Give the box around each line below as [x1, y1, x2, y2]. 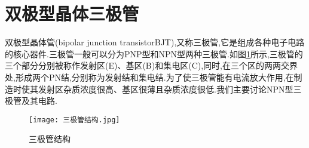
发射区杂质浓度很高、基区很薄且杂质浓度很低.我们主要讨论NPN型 [38, 82, 293, 95]
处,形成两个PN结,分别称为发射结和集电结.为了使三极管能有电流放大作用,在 [5, 70, 294, 83]
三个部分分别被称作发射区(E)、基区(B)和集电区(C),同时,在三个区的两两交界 [5, 59, 298, 72]
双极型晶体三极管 [5, 1, 139, 26]
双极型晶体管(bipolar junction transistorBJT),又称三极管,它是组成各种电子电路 [5, 36, 305, 48]
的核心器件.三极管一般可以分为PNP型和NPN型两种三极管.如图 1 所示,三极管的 [5, 47, 303, 60]
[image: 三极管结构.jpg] [29, 115, 120, 124]
